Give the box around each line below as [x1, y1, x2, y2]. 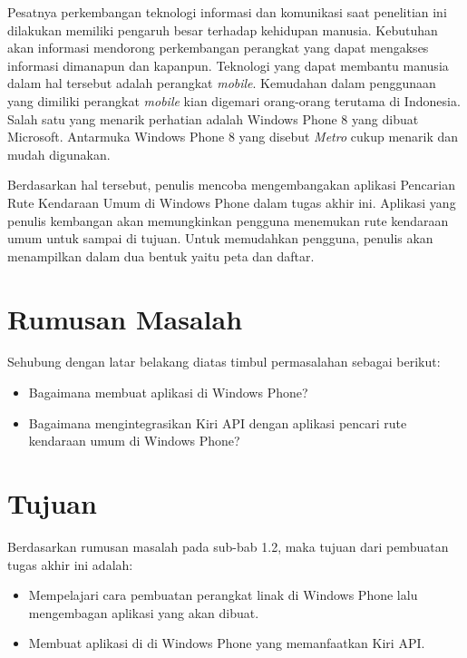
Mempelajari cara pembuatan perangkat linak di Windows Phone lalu [28, 585, 418, 604]
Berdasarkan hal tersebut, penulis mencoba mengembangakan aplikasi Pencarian [7, 175, 455, 194]
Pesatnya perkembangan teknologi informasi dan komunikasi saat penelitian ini [7, 3, 447, 21]
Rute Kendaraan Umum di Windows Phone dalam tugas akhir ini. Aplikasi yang [7, 192, 456, 211]
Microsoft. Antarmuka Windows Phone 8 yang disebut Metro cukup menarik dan [7, 127, 459, 146]
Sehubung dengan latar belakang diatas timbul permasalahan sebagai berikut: [7, 352, 441, 371]
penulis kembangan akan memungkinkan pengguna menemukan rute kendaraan [7, 211, 449, 230]
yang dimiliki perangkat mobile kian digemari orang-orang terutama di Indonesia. [7, 91, 461, 110]
